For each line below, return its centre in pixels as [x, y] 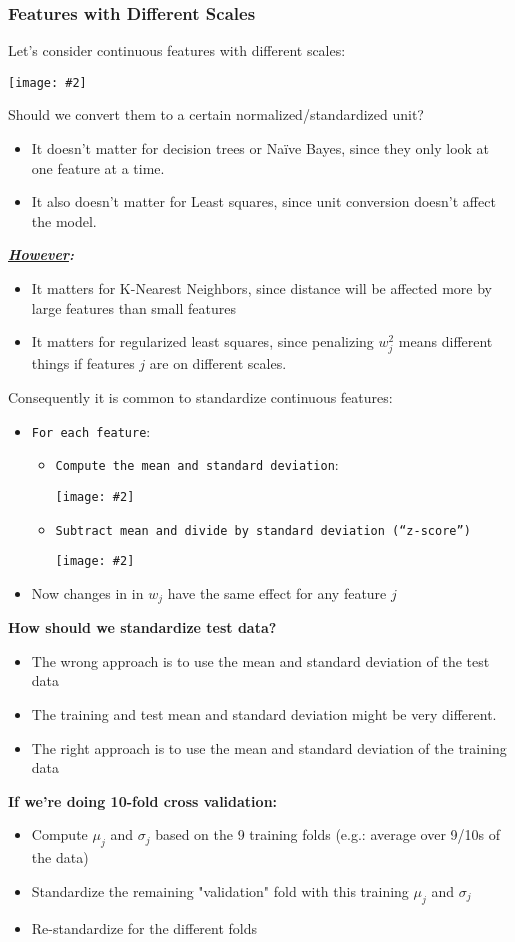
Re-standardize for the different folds [144, 927]
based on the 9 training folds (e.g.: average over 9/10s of [328, 834]
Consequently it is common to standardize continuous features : [200, 396]
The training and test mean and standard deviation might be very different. [264, 714]
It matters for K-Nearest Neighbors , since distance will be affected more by [261, 288]
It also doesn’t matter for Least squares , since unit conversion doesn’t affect [263, 201]
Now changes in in [87, 592]
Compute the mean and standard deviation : [197, 464]
